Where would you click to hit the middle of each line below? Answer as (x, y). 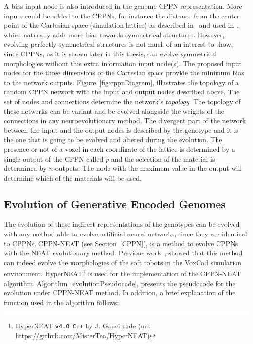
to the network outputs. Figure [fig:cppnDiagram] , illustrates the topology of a (122, 82)
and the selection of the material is (163, 158)
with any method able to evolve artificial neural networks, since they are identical (126, 234)
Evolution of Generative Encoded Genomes (115, 204)
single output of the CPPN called (54, 158)
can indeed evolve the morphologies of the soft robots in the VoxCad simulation (123, 262)
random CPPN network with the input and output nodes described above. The (122, 92)
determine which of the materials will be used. (73, 177)
